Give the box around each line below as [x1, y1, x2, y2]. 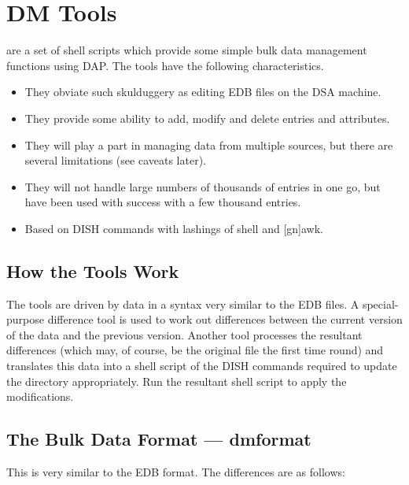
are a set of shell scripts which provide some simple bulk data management [6, 42, 367, 58]
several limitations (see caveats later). [24, 152, 206, 168]
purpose [6, 311, 44, 328]
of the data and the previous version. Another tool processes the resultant [6, 326, 363, 342]
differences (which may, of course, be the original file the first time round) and [6, 342, 384, 358]
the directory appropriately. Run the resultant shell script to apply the [6, 372, 347, 389]
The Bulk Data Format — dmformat [6, 427, 311, 451]
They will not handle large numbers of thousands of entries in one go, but [24, 178, 381, 194]
